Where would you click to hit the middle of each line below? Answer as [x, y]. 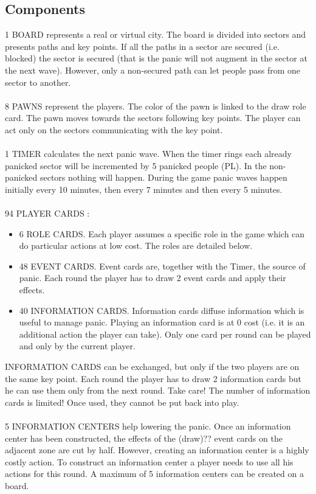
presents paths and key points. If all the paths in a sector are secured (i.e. [142, 46]
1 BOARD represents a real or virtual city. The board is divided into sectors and [156, 34]
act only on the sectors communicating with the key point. [114, 129]
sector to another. [38, 82]
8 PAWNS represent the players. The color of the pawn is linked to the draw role [156, 106]
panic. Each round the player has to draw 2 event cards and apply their [153, 278]
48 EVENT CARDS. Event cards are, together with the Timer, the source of [162, 266]
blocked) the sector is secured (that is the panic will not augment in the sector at [156, 58]
